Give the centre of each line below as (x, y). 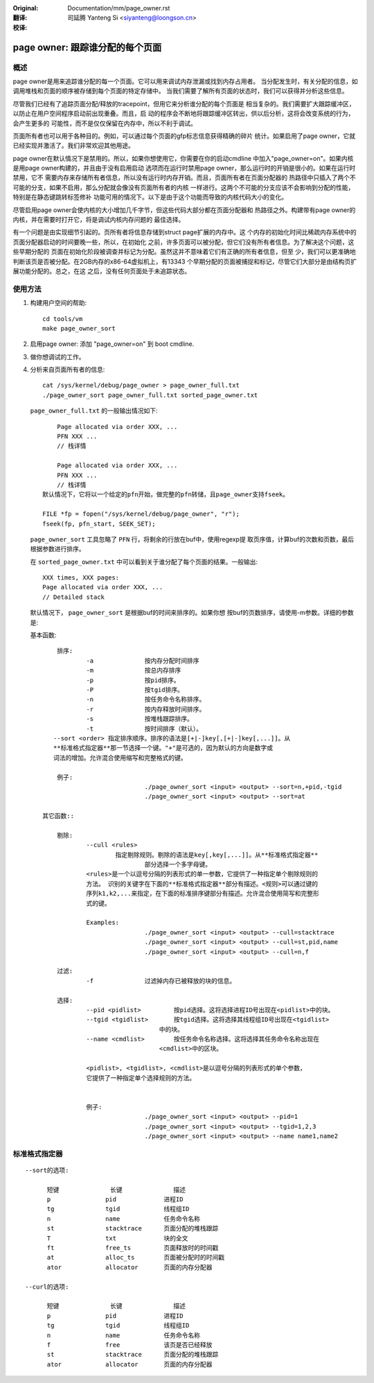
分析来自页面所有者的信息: (68, 369)
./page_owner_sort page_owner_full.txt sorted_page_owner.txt (150, 395)
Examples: (103, 923)
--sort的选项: (47, 1170)
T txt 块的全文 (117, 1238)
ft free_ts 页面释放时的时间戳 (133, 1248)
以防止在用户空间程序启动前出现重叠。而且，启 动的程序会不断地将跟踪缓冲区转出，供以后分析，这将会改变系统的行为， (184, 114)
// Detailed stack (74, 597)
